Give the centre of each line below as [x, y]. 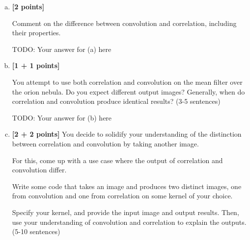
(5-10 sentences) [36, 231]
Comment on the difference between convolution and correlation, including [124, 23]
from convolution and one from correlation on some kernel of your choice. [122, 196]
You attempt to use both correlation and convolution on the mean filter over [127, 82]
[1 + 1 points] [36, 65]
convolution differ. [39, 170]
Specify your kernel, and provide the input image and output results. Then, [125, 212]
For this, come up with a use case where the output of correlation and [117, 160]
